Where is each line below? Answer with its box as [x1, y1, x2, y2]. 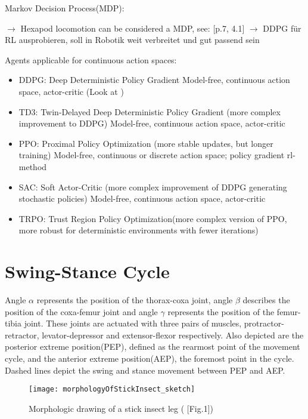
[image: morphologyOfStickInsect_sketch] [29, 385, 195, 394]
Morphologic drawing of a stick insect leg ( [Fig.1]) [29, 402, 213, 414]
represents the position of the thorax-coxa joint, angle [36, 294, 233, 306]
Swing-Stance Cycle [5, 259, 170, 284]
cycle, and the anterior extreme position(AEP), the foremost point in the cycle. [5, 352, 294, 364]
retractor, [5, 328, 39, 341]
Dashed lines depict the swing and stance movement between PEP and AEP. [5, 363, 285, 376]
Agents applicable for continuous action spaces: [5, 53, 177, 66]
